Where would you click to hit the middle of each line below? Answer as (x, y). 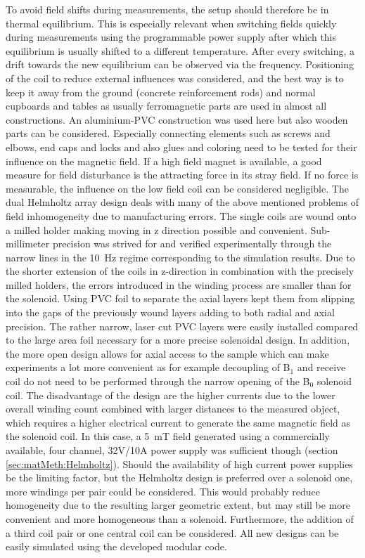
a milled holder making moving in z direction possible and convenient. (156, 229)
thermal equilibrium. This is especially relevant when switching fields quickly (171, 23)
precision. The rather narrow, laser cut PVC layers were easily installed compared (182, 326)
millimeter (28, 244)
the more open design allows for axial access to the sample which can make (167, 353)
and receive (321, 367)
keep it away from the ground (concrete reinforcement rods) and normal (161, 92)
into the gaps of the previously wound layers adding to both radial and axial (170, 312)
